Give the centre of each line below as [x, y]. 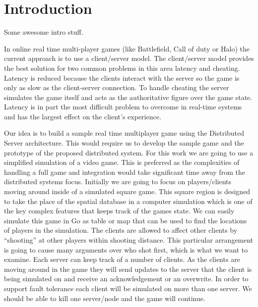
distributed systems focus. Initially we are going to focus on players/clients [118, 181]
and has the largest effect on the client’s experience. [83, 116]
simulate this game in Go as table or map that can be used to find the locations [126, 220]
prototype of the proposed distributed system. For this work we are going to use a [129, 152]
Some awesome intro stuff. [44, 32]
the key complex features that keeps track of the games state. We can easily [119, 211]
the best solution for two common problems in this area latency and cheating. [122, 68]
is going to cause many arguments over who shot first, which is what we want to [126, 249]
